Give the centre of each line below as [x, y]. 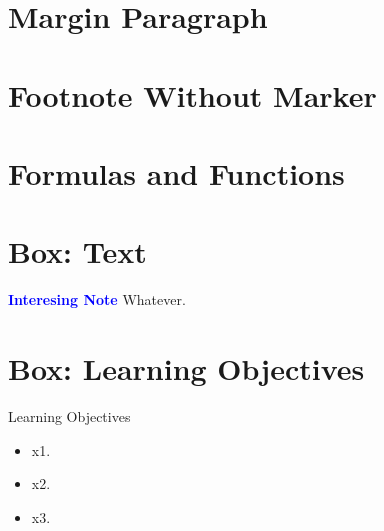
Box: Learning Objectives [186, 368]
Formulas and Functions [176, 172]
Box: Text [77, 251]
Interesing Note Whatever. [97, 299]
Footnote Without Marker [192, 94]
